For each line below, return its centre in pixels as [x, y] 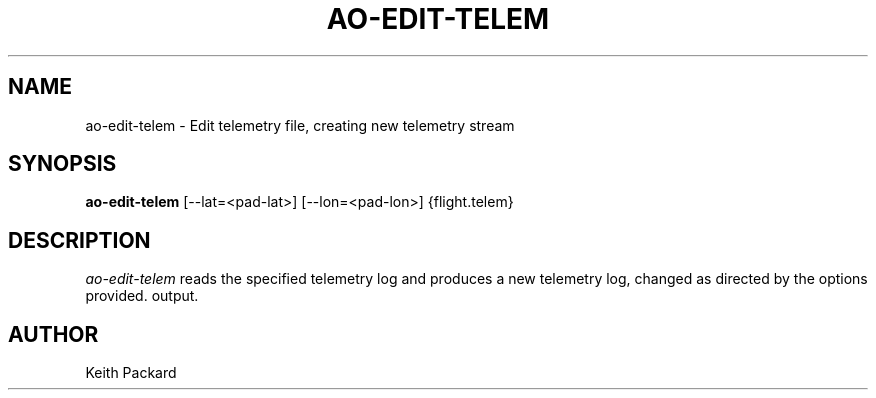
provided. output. [142, 296]
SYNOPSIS [62, 164]
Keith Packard [131, 373]
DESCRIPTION [79, 240]
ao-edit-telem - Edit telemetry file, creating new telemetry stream [300, 125]
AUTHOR [53, 334]
